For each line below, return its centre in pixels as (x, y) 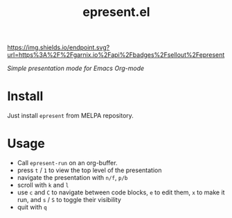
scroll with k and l (43, 185)
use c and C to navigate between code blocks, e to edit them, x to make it (121, 192)
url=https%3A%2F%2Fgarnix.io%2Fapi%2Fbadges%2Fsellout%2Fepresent (116, 55)
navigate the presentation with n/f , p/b (72, 178)
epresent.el (116, 12)
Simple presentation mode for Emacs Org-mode (76, 68)
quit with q (32, 207)
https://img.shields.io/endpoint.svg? (59, 48)
